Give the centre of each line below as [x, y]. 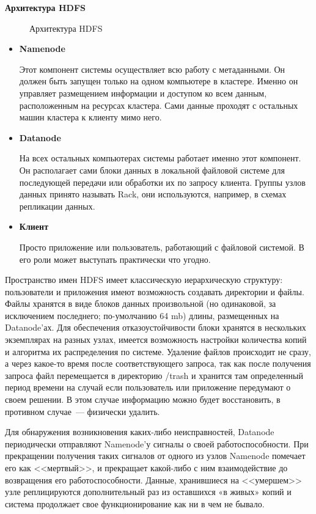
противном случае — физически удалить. [83, 411]
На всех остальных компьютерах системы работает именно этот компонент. [160, 158]
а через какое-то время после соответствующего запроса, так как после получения [158, 363]
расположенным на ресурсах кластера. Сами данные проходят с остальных [159, 105]
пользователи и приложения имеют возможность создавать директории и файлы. [155, 291]
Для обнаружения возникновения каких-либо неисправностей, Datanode [140, 432]
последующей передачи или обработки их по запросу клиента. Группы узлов [162, 182]
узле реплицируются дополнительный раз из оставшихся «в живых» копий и [148, 492]
